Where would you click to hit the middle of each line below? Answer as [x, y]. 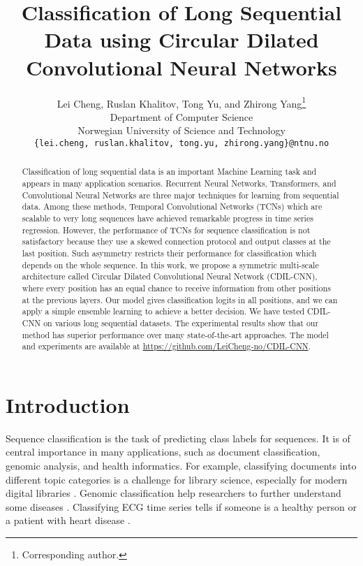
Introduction [68, 404]
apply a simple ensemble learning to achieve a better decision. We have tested [163, 311]
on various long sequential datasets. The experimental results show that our [181, 322]
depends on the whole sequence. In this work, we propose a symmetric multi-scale [170, 264]
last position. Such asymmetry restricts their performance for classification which [169, 253]
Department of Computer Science [181, 116]
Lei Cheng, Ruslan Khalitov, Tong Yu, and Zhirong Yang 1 [181, 102]
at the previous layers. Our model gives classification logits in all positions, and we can [180, 299]
